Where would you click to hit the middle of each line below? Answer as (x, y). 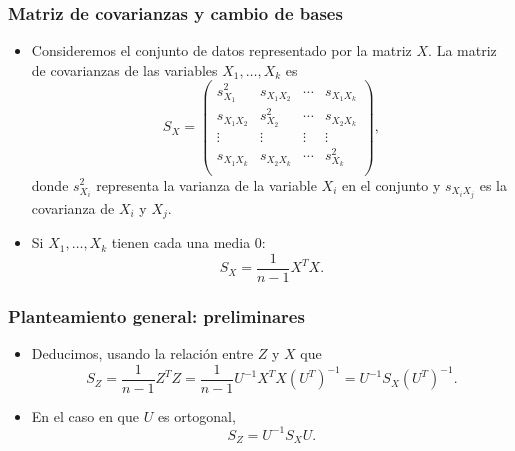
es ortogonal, (196, 415)
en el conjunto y (391, 184)
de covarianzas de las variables (124, 69)
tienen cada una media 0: (188, 242)
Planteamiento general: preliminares (156, 315)
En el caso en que (85, 415)
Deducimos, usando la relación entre (142, 352)
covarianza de (73, 207)
